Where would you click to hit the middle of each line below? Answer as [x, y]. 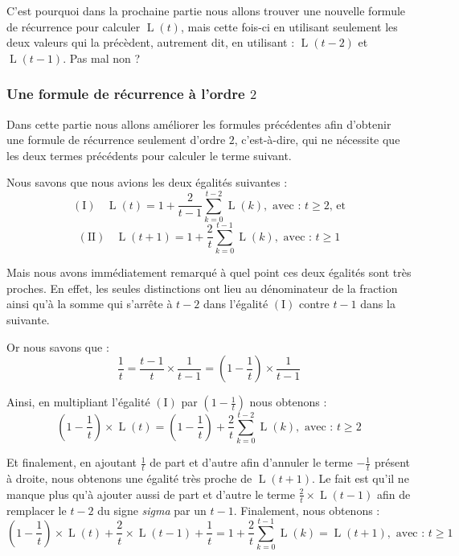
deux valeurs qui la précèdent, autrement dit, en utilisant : [151, 42]
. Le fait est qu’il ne [361, 478]
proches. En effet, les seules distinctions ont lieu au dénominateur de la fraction [202, 288]
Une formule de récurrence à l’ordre [126, 94]
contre [314, 304]
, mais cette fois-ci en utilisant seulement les [289, 26]
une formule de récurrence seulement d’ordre [116, 140]
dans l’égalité [236, 304]
